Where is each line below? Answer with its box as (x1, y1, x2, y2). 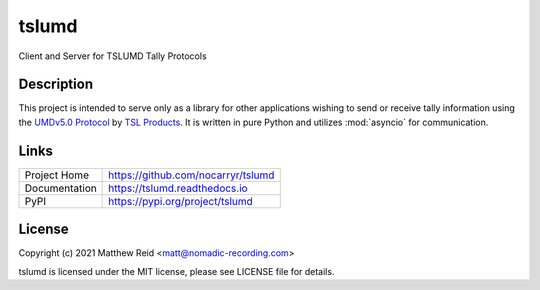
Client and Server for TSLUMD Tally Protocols (18, 50, 207, 62)
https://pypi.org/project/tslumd (108, 194, 254, 208)
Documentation (24, 181, 97, 195)
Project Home (24, 168, 90, 182)
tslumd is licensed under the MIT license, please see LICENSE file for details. (18, 265, 335, 277)
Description (18, 76, 94, 93)
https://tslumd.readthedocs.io (108, 181, 249, 195)
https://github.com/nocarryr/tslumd (108, 168, 275, 182)
